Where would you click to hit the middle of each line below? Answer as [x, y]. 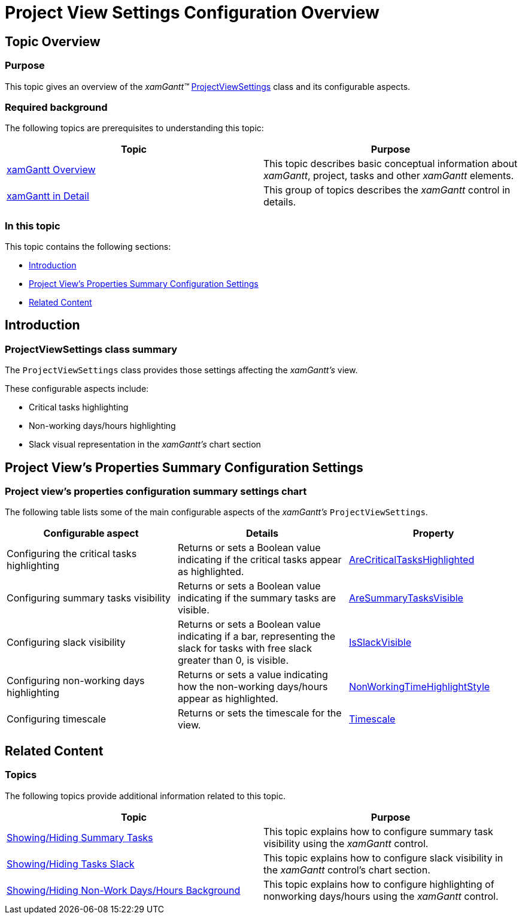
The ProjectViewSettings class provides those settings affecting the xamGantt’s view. [181, 370]
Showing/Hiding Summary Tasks [80, 837]
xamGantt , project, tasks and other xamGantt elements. [389, 176]
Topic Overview [53, 41]
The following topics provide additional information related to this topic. [145, 796]
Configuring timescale [57, 719]
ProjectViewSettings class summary [91, 349]
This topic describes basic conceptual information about [391, 164]
